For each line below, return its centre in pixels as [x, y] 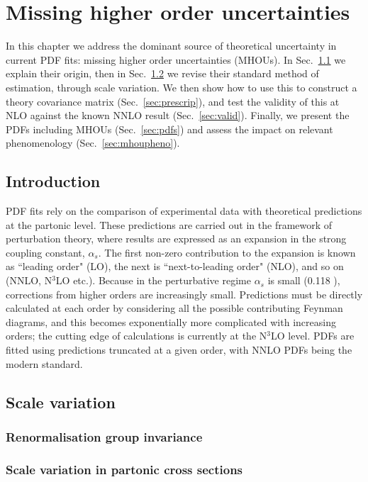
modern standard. [44, 363]
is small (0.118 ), [304, 280]
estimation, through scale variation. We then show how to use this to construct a [182, 87]
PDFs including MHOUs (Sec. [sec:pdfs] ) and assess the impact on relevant [169, 129]
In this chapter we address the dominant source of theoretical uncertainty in [171, 46]
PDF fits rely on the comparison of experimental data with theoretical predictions [184, 211]
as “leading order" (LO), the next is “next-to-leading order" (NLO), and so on [175, 266]
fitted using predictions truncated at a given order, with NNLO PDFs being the [179, 350]
